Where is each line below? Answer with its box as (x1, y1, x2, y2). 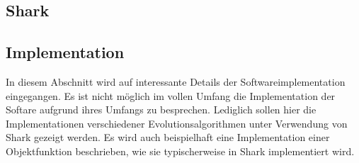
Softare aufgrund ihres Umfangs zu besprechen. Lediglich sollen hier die (6, 102, 317, 117)
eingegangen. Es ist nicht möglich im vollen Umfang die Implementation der (6, 88, 336, 103)
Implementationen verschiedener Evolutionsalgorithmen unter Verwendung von (6, 116, 348, 130)
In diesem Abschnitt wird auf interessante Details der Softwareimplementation (6, 74, 346, 89)
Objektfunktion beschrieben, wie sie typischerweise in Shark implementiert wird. (6, 143, 355, 158)
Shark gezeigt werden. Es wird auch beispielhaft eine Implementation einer (6, 130, 330, 145)
